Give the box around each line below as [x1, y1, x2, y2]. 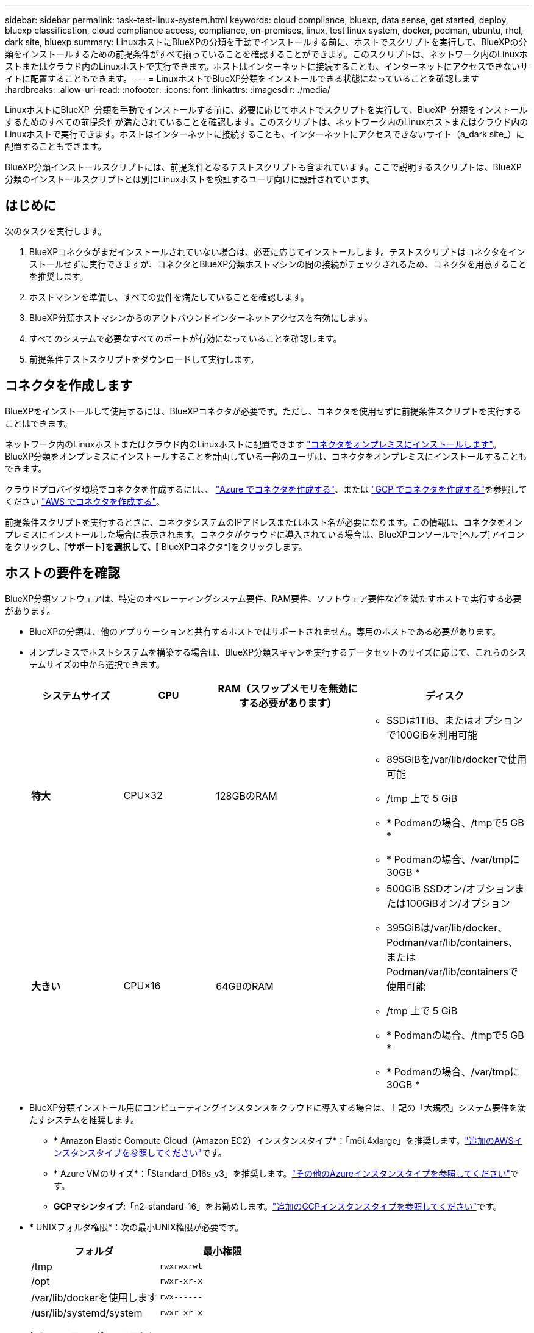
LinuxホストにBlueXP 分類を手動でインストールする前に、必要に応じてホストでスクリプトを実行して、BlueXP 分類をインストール [5, 104, 528, 115]
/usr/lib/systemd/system [31, 1306, 143, 1319]
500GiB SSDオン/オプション [386, 882, 515, 895]
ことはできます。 [5, 417, 73, 428]
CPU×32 [123, 789, 163, 801]
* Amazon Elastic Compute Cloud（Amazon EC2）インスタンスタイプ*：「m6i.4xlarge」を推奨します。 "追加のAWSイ [54, 1135, 522, 1146]
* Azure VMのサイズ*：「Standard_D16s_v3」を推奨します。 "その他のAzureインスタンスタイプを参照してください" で [54, 1168, 519, 1179]
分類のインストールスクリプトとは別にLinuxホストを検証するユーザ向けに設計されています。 [5, 174, 376, 184]
